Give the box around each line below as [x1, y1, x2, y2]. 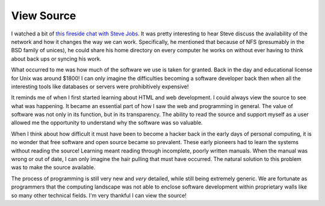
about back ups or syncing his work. [11, 55, 102, 62]
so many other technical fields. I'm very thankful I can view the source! [11, 192, 187, 199]
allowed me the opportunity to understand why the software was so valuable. [11, 119, 203, 126]
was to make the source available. [11, 164, 96, 171]
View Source [11, 9, 76, 22]
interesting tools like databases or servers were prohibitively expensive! [11, 83, 189, 90]
